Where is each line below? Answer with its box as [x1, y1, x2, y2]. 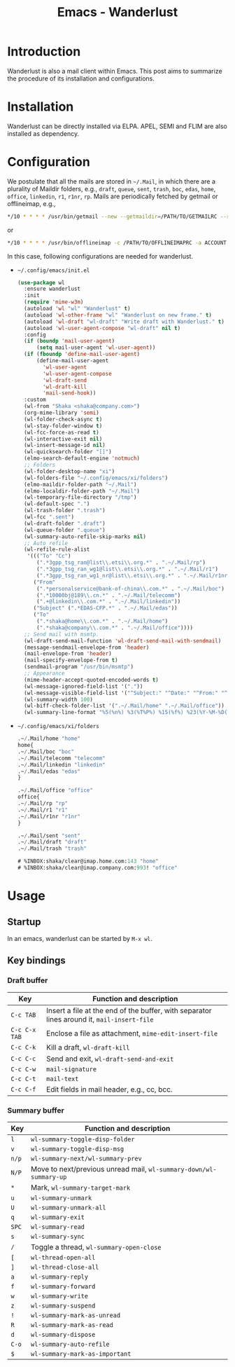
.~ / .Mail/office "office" [17, 787, 93, 794]
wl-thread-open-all [30, 1253, 96, 1261]
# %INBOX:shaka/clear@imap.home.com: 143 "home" [17, 858, 159, 865]
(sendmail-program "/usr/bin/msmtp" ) [24, 664, 134, 671]
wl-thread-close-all [30, 1263, 99, 1271]
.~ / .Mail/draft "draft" [17, 839, 87, 846]
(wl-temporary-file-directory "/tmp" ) [24, 494, 137, 501]
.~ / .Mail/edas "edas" [17, 768, 80, 775]
